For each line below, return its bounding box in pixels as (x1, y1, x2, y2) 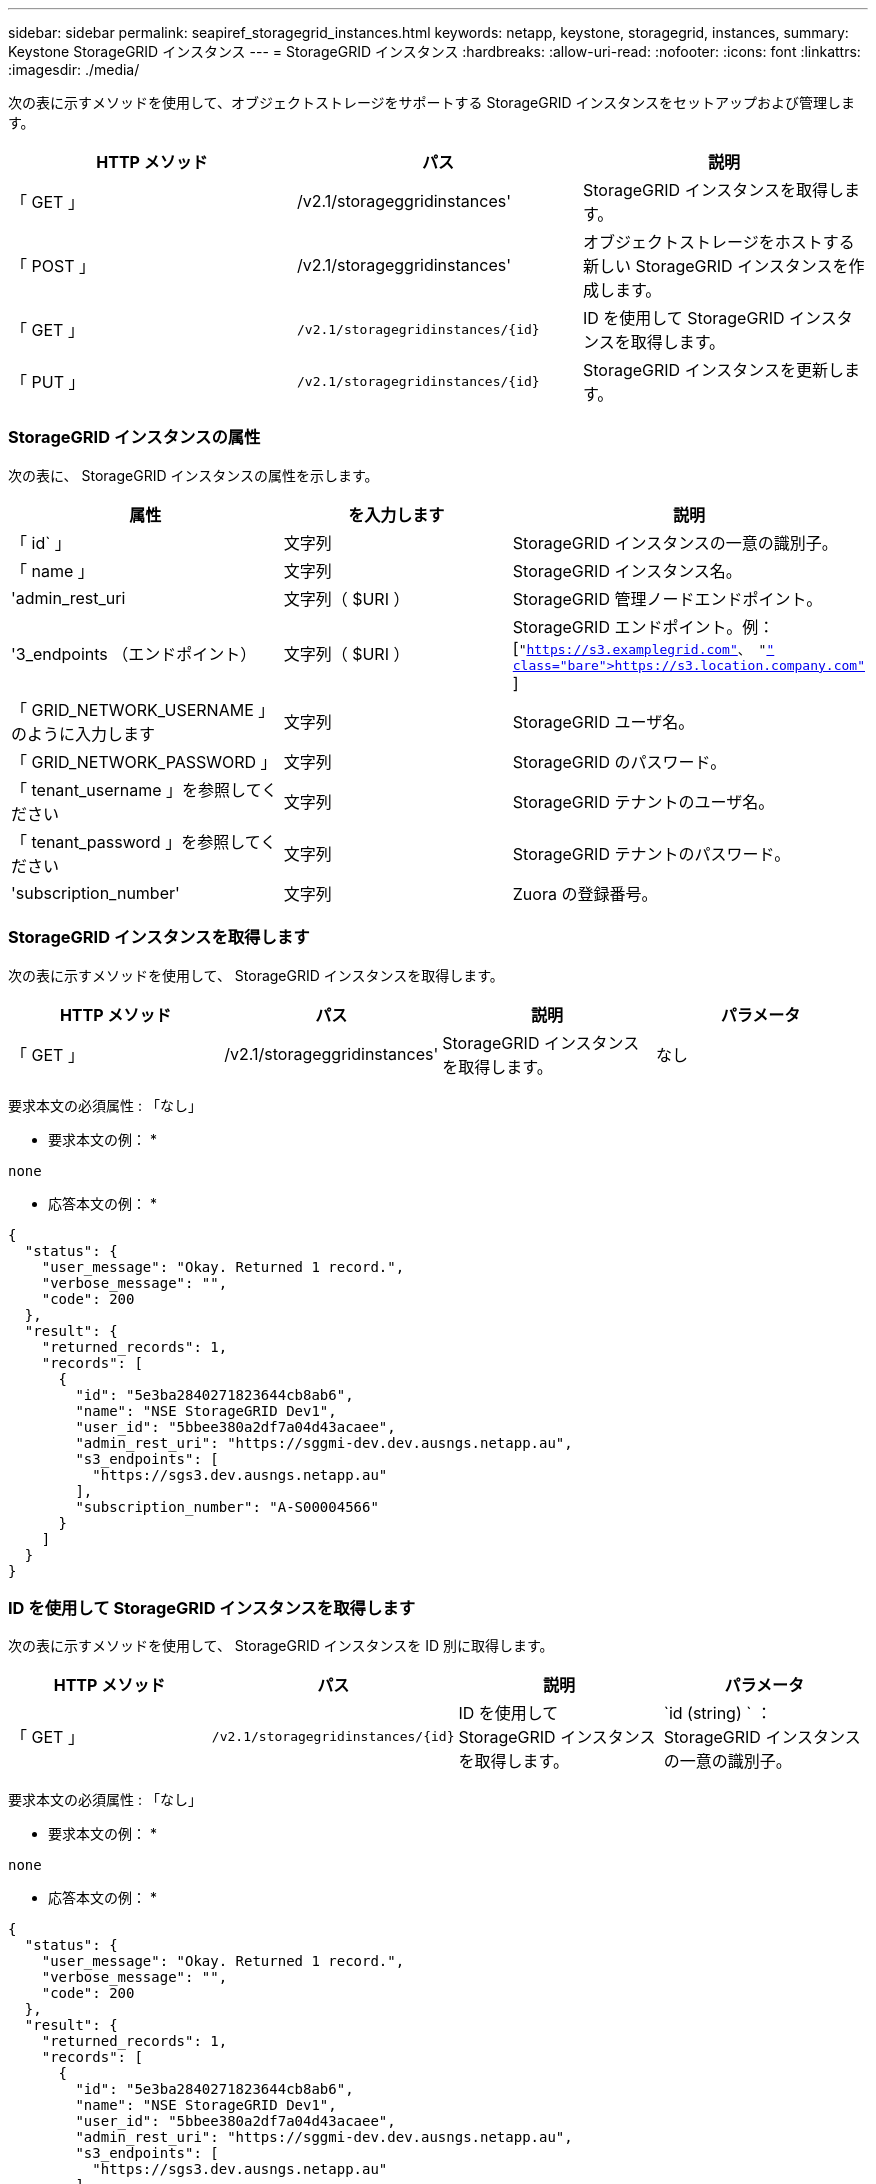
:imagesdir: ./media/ (8, 61, 140, 78)
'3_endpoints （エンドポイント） (11, 644, 257, 665)
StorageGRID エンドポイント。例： (512, 616, 775, 637)
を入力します (348, 504, 445, 525)
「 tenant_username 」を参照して (11, 779, 262, 800)
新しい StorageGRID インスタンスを (582, 256, 849, 276)
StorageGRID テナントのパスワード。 (512, 843, 791, 864)
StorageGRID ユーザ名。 (512, 711, 695, 732)
